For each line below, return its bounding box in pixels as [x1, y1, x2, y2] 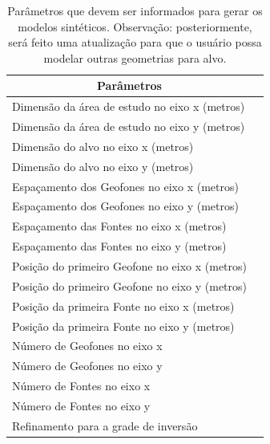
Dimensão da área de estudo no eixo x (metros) [12, 98, 245, 115]
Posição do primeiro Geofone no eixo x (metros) [12, 257, 247, 274]
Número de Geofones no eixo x [12, 337, 163, 354]
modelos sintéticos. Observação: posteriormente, [18, 18, 252, 35]
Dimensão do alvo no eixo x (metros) [12, 137, 194, 154]
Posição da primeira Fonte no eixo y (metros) [12, 317, 235, 334]
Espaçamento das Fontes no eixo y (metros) [12, 238, 227, 255]
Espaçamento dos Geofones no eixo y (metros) [12, 198, 239, 214]
